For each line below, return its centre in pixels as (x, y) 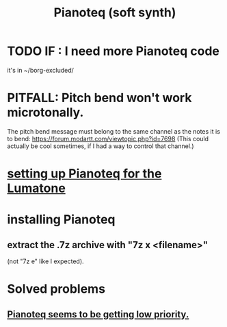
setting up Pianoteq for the (84, 174)
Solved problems (56, 289)
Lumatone (37, 188)
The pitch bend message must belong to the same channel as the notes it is (114, 131)
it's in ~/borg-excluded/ (40, 70)
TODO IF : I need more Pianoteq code (113, 51)
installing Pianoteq (61, 220)
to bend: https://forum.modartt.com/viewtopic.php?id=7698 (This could (108, 138)
